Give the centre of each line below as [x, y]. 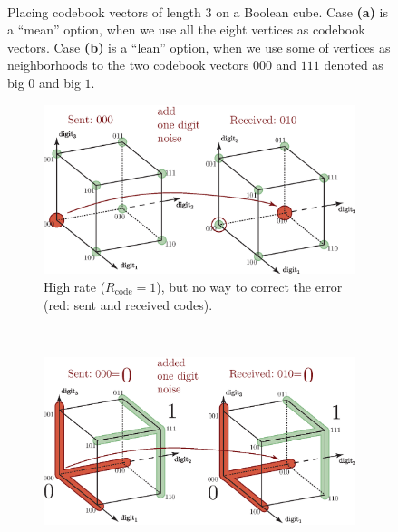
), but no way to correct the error [249, 286]
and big [60, 82]
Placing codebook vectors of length [104, 11]
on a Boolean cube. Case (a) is [302, 11]
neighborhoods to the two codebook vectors [128, 65]
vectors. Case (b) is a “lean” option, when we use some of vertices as [199, 47]
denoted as [354, 65]
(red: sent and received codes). [128, 304]
